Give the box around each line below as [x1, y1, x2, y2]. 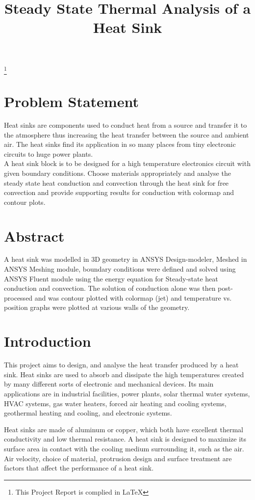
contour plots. [4, 196, 46, 207]
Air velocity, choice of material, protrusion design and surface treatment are [4, 453, 232, 463]
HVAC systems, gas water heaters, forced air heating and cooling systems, [4, 398, 227, 408]
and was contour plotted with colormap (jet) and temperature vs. [34, 292, 232, 303]
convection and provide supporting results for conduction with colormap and [4, 187, 234, 197]
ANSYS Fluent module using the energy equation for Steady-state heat [4, 273, 218, 283]
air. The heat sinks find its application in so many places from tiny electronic [4, 139, 236, 149]
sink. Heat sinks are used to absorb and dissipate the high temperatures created [4, 369, 244, 379]
